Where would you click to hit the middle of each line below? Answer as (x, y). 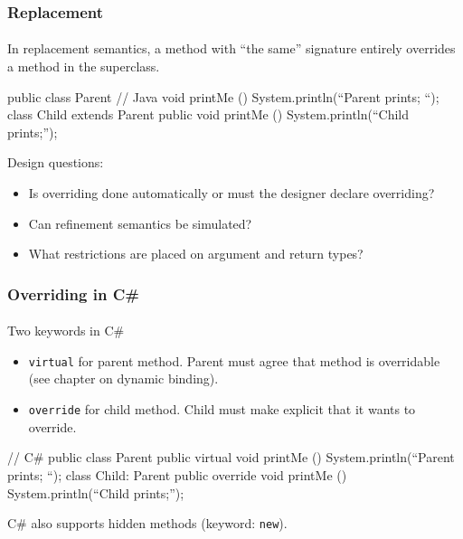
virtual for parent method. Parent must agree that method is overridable (234, 360)
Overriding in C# (73, 293)
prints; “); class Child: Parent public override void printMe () (177, 474)
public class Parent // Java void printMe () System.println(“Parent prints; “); (223, 96)
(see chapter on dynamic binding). (123, 378)
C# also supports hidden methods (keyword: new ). (147, 523)
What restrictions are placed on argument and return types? (196, 254)
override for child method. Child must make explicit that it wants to (222, 409)
